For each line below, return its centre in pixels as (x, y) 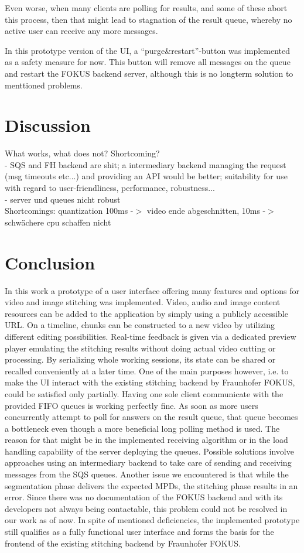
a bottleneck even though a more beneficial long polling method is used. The (142, 428)
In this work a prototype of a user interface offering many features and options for (152, 290)
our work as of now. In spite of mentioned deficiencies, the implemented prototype (152, 520)
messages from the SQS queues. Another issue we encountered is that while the (147, 474)
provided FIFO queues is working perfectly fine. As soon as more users (131, 405)
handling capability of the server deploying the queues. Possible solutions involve (149, 451)
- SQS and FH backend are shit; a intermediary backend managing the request (146, 164)
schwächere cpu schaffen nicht (58, 222)
